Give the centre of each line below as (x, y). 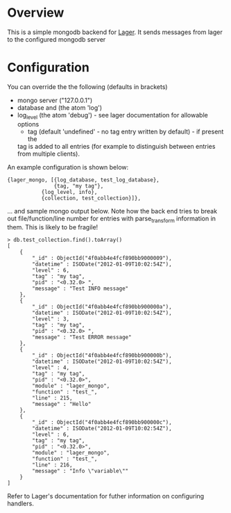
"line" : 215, (52, 398)
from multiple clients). (48, 154)
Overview (36, 13)
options (28, 124)
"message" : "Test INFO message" (80, 289)
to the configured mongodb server (57, 39)
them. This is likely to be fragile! (53, 227)
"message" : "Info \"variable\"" (80, 471)
